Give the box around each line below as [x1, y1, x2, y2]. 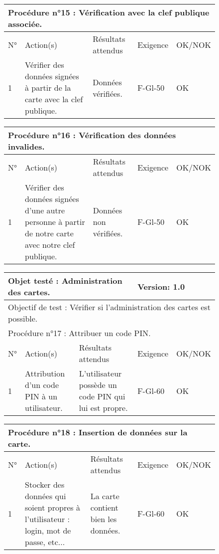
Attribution [25, 368, 65, 379]
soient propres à [25, 502, 80, 513]
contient [90, 502, 118, 513]
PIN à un [25, 390, 58, 402]
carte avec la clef [25, 93, 83, 105]
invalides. [8, 141, 45, 152]
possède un [79, 379, 117, 390]
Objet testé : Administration [8, 275, 122, 286]
